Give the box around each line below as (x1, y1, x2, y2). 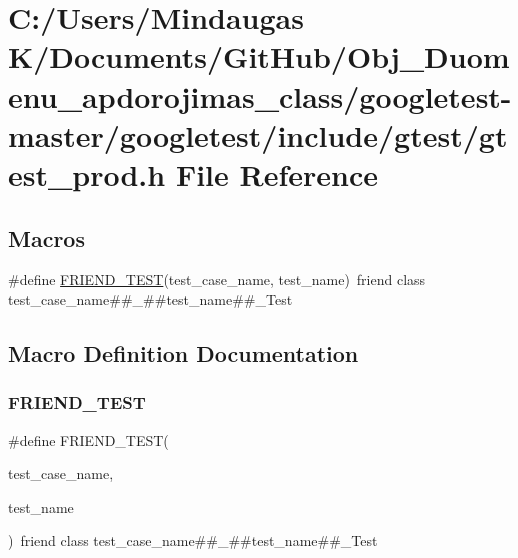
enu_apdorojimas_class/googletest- (8, 75, 512, 116)
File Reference (175, 153, 379, 194)
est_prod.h (8, 153, 166, 194)
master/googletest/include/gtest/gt (8, 114, 508, 155)
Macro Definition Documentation (8, 337, 359, 368)
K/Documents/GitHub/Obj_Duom (8, 36, 510, 77)
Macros (8, 222, 85, 253)
